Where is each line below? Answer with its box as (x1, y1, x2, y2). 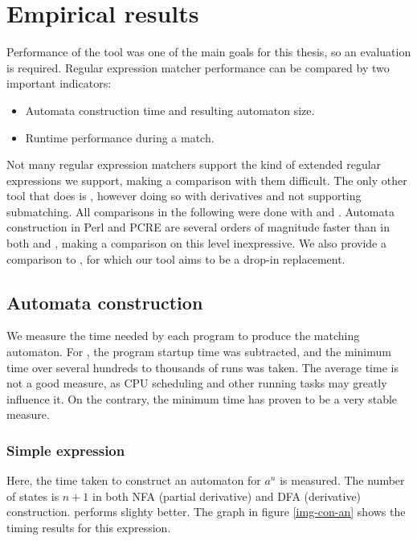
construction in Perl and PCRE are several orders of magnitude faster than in (6, 219, 390, 236)
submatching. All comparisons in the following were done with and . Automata (6, 203, 395, 219)
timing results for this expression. (6, 519, 171, 536)
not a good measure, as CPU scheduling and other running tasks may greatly (6, 375, 387, 391)
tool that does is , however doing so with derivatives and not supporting (6, 187, 362, 204)
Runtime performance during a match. (25, 129, 215, 145)
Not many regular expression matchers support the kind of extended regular (6, 156, 382, 173)
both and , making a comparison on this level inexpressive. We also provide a (6, 235, 387, 252)
